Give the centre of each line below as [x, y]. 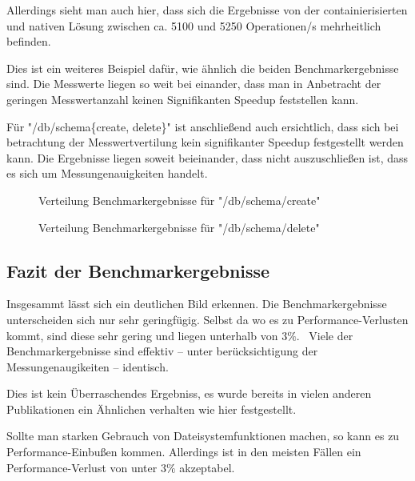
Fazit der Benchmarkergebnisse [138, 270]
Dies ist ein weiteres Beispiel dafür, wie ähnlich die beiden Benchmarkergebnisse [203, 68]
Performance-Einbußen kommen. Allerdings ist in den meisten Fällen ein [184, 452]
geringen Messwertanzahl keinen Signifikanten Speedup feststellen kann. [183, 99]
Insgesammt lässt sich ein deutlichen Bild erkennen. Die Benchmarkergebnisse [197, 304]
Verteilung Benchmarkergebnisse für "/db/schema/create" [180, 200]
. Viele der [325, 335]
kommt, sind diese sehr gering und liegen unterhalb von [142, 335]
